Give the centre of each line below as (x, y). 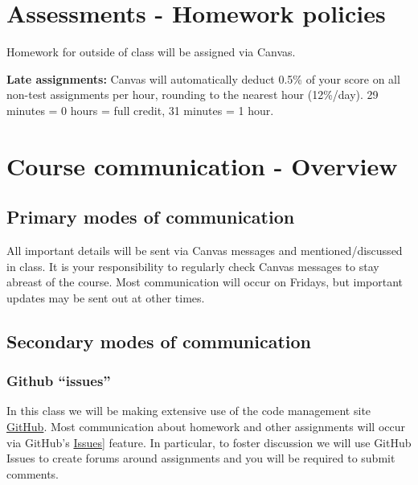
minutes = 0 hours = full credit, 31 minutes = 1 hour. (140, 110)
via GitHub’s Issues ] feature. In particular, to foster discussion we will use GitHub (209, 442)
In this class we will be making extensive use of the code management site (189, 411)
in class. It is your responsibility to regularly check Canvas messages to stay (193, 266)
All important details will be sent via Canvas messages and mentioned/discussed (205, 251)
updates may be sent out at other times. (106, 297)
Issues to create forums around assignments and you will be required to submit (201, 458)
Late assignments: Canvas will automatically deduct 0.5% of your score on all (203, 78)
